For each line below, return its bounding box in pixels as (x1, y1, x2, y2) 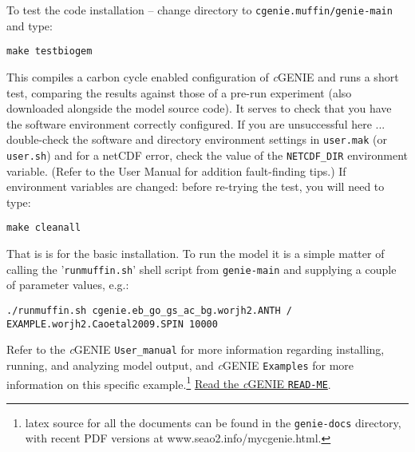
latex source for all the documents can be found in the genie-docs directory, (25, 414, 401, 430)
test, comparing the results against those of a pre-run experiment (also (6, 84, 352, 101)
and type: (6, 17, 53, 34)
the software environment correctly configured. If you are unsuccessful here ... (6, 115, 385, 132)
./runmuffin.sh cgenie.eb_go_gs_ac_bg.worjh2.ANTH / (6, 304, 292, 316)
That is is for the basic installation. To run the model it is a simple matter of (6, 245, 385, 262)
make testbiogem (6, 46, 93, 57)
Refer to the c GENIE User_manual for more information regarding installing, (6, 341, 385, 358)
